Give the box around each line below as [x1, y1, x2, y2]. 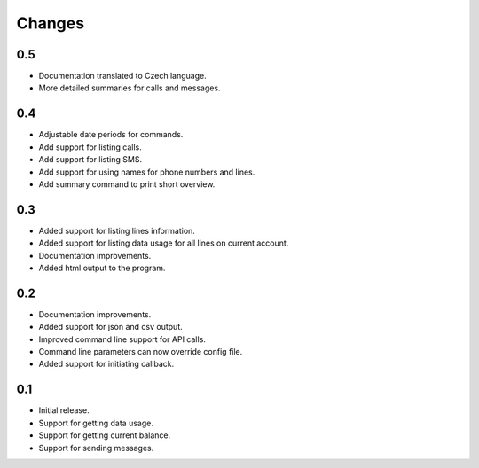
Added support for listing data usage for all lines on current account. [38, 238, 289, 248]
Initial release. [38, 405, 90, 416]
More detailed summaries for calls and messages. [38, 82, 221, 93]
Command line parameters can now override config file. [38, 347, 243, 357]
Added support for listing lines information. [38, 225, 195, 236]
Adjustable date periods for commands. [38, 129, 184, 140]
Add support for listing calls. [38, 142, 142, 152]
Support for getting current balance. [38, 430, 171, 441]
